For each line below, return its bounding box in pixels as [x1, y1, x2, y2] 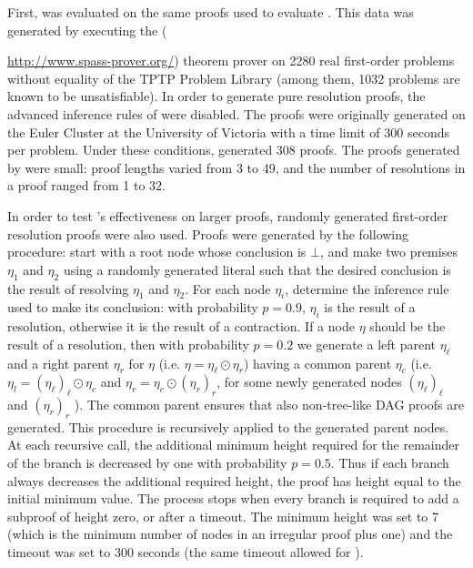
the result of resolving [7, 279, 129, 298]
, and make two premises [319, 242, 458, 261]
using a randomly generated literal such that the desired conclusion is [63, 259, 451, 279]
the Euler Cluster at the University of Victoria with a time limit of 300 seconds [7, 122, 449, 141]
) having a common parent [243, 353, 392, 372]
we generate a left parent [297, 334, 436, 353]
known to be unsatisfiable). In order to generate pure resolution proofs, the [7, 86, 426, 106]
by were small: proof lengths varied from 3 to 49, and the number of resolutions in [7, 157, 466, 177]
